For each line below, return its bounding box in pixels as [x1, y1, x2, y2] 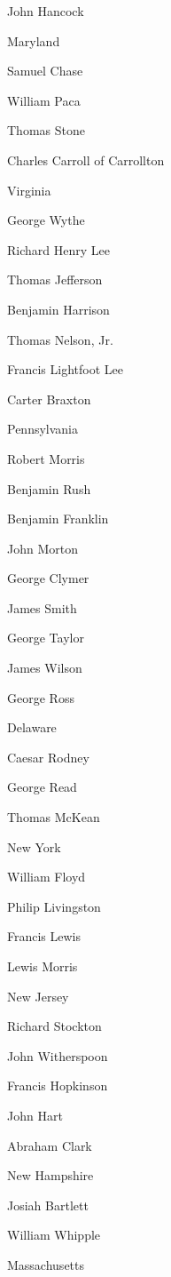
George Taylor [7, 628, 84, 647]
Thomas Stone [7, 121, 85, 140]
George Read [7, 778, 77, 796]
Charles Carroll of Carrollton [7, 150, 165, 169]
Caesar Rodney [7, 747, 89, 766]
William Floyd [7, 867, 86, 886]
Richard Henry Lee [7, 240, 110, 259]
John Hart [7, 1105, 63, 1124]
